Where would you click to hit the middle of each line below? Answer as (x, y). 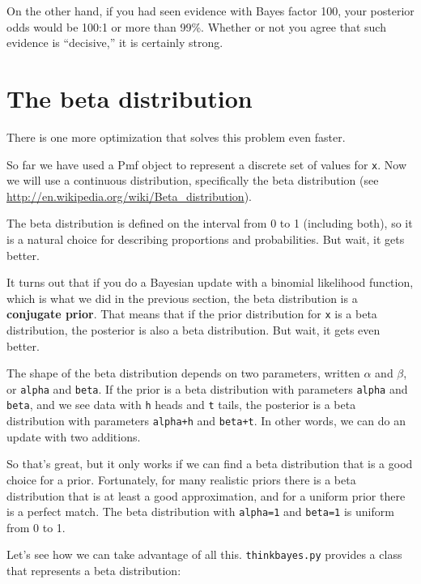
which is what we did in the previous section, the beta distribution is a (182, 298)
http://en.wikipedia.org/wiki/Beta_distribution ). (129, 196)
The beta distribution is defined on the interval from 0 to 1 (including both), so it (210, 223)
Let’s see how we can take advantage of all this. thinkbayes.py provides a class (204, 554)
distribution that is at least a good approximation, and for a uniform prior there (206, 495)
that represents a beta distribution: (94, 570)
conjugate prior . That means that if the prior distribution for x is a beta (192, 314)
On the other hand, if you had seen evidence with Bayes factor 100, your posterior (210, 11)
